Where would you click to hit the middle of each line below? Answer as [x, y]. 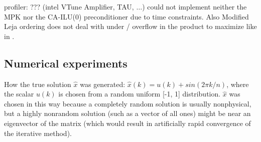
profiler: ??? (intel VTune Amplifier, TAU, [69, 6]
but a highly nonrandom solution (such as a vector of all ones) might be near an [127, 113]
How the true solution [38, 84]
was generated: [103, 84]
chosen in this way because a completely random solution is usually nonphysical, [128, 103]
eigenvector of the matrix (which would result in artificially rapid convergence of [127, 123]
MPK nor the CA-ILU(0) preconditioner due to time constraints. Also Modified [126, 16]
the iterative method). [38, 133]
